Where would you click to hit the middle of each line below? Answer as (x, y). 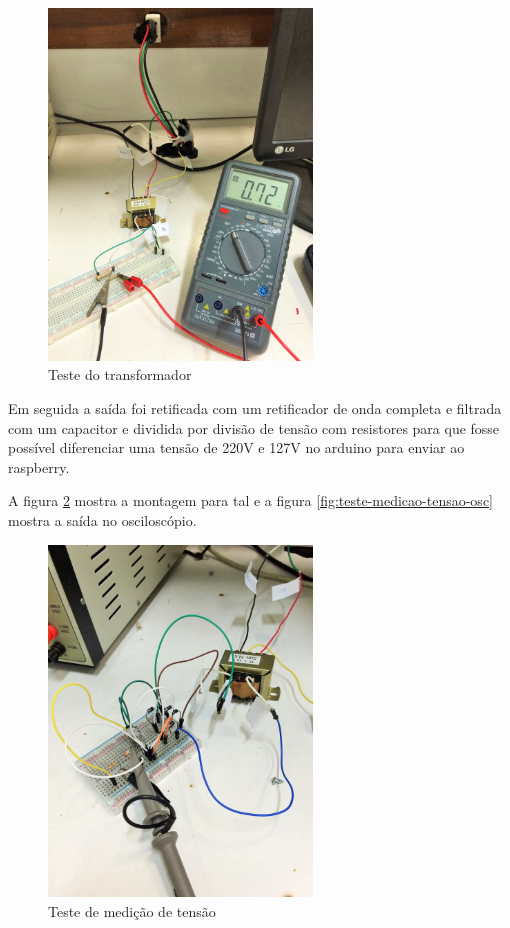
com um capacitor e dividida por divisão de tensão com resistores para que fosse (254, 427)
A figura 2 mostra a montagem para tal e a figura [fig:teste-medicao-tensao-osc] (250, 500)
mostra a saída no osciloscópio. (102, 519)
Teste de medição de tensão (132, 910)
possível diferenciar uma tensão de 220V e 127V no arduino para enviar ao (236, 447)
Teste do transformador (120, 374)
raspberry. (39, 466)
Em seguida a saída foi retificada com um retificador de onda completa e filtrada (255, 407)
